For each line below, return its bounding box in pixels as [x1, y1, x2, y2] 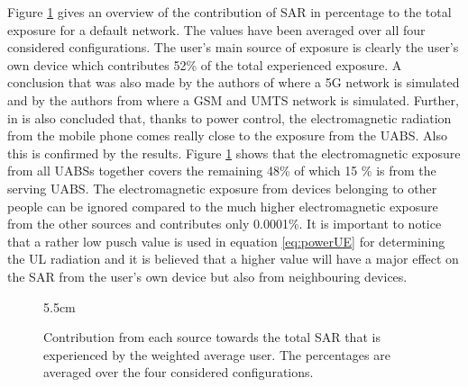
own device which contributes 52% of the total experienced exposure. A [7, 55, 402, 74]
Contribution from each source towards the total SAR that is [43, 328, 381, 346]
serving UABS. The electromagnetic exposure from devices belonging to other [7, 178, 437, 197]
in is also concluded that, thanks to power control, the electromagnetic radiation [7, 108, 452, 127]
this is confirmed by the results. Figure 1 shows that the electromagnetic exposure [7, 143, 461, 162]
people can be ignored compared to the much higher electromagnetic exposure [7, 196, 438, 215]
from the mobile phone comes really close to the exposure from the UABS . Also [7, 126, 447, 145]
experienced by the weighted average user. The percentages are [43, 345, 390, 364]
